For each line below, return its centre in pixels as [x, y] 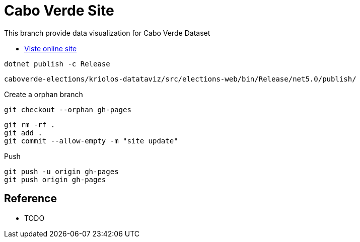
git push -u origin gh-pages [61, 171]
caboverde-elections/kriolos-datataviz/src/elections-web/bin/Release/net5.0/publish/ [180, 79]
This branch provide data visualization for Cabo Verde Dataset [107, 33]
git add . [23, 133]
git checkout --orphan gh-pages [68, 109]
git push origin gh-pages [55, 179]
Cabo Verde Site [59, 11]
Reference [30, 199]
